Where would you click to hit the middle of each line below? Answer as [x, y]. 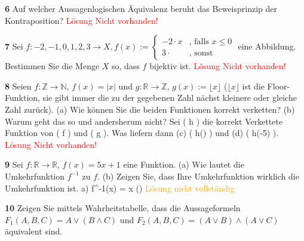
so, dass [126, 66]
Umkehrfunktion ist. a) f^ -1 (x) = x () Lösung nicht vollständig [120, 188]
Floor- [279, 86]
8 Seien [18, 86]
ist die [253, 86]
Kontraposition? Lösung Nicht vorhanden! [82, 20]
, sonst [201, 53]
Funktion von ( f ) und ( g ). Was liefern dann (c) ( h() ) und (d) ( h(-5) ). [142, 133]
